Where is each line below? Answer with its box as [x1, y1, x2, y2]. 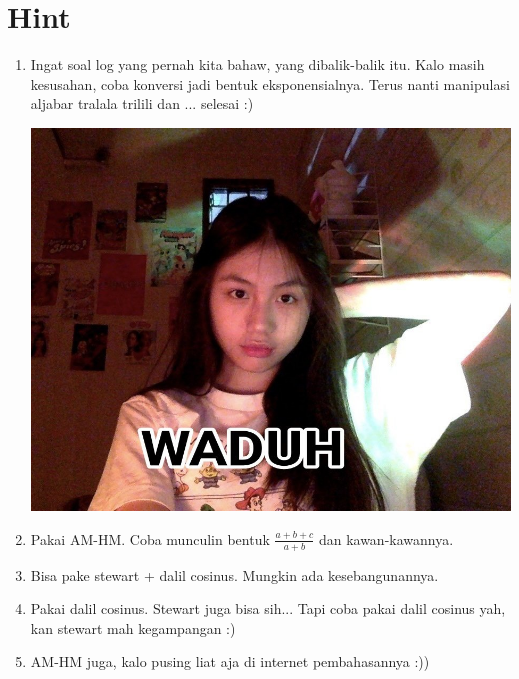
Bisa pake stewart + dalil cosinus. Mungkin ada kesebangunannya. [30, 564, 439, 585]
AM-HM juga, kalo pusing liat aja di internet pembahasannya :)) [30, 651, 430, 672]
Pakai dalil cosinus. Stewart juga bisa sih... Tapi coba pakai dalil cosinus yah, [30, 598, 506, 619]
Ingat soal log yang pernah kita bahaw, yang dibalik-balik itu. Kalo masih [30, 54, 485, 75]
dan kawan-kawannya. [318, 528, 454, 549]
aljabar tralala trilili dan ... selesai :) [30, 93, 254, 114]
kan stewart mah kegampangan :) [30, 617, 236, 638]
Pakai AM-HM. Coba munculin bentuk [30, 528, 270, 549]
